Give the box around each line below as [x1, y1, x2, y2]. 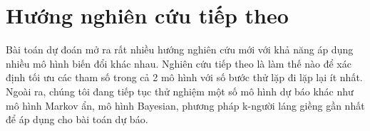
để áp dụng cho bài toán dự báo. [6, 112, 148, 127]
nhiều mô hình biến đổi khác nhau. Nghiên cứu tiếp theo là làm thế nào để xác [6, 56, 351, 70]
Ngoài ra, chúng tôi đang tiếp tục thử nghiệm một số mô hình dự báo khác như [6, 83, 354, 98]
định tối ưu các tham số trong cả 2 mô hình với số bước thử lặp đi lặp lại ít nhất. [6, 70, 363, 85]
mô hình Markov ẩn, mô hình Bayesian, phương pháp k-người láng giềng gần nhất [6, 98, 365, 112]
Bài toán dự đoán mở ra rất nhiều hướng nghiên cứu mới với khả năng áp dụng [6, 42, 354, 57]
